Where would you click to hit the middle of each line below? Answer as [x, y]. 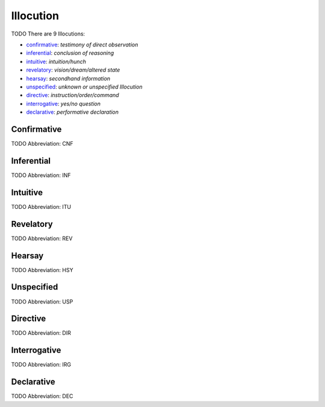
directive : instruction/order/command [73, 95]
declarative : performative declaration [73, 112]
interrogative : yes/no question [63, 104]
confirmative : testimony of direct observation [82, 45]
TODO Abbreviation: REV [42, 238]
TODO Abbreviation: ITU [41, 207]
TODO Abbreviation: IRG [41, 365]
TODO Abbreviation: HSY [42, 270]
